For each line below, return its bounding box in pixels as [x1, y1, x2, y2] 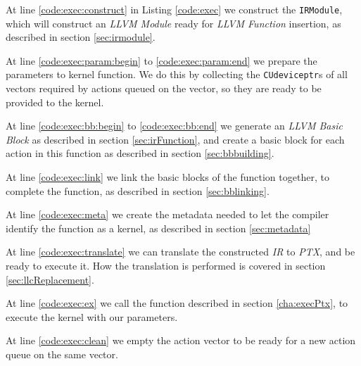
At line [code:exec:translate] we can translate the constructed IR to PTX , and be [6, 244, 355, 259]
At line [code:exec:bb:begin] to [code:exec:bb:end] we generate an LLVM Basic [6, 118, 343, 133]
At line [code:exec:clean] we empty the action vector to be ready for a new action [6, 333, 356, 348]
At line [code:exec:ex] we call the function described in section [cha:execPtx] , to [6, 296, 348, 310]
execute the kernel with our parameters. [6, 309, 178, 324]
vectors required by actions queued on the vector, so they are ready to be [6, 81, 322, 96]
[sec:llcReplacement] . [6, 272, 94, 286]
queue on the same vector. [6, 347, 118, 361]
